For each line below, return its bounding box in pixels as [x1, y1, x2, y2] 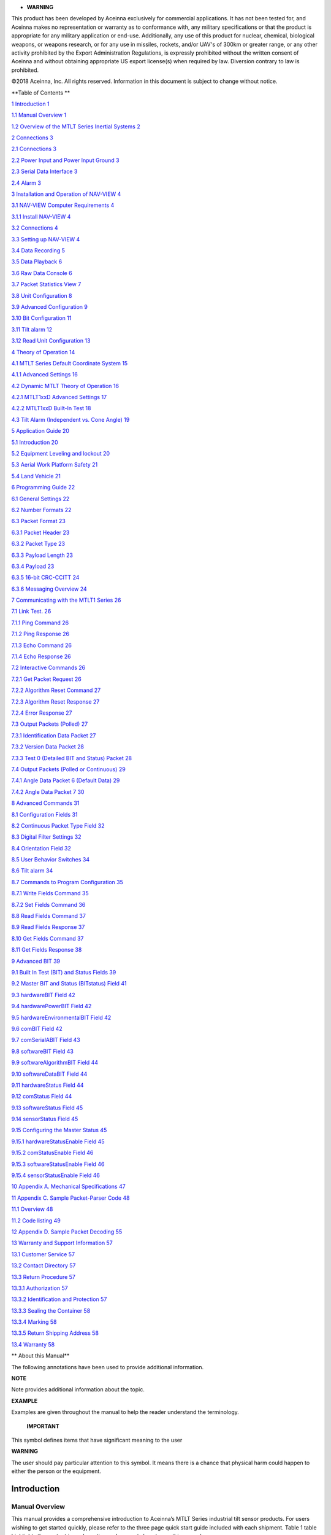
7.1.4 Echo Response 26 [11, 653, 72, 660]
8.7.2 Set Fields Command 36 [11, 901, 86, 908]
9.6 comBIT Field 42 [11, 1025, 63, 1032]
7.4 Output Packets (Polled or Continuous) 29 [11, 765, 126, 773]
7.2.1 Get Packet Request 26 [11, 675, 82, 683]
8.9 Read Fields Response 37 [11, 923, 85, 931]
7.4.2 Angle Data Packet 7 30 [11, 788, 85, 795]
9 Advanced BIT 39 [11, 957, 61, 965]
